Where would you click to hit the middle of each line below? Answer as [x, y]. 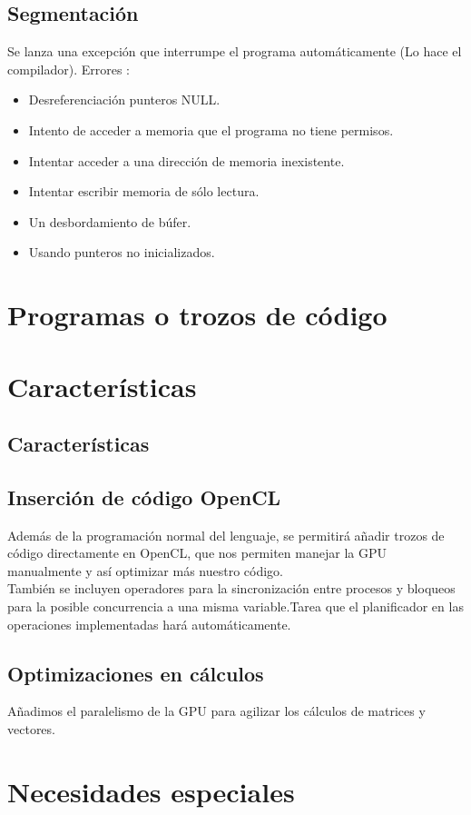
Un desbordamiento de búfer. [110, 221]
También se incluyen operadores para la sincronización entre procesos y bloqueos [231, 588]
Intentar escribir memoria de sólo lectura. [144, 191]
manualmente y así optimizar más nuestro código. [146, 570]
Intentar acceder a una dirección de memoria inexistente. [186, 160]
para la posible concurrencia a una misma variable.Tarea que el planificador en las [235, 606]
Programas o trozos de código [197, 315]
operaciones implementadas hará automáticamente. [149, 624]
